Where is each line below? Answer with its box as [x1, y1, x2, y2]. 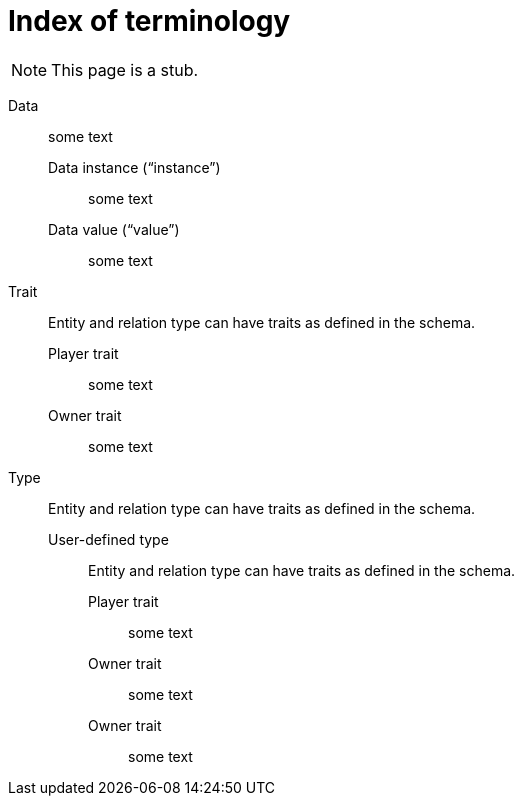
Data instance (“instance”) [48, 158, 221, 176]
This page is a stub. [51, 59, 199, 80]
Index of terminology [8, 4, 291, 38]
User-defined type [48, 530, 169, 548]
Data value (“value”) [48, 220, 180, 238]
